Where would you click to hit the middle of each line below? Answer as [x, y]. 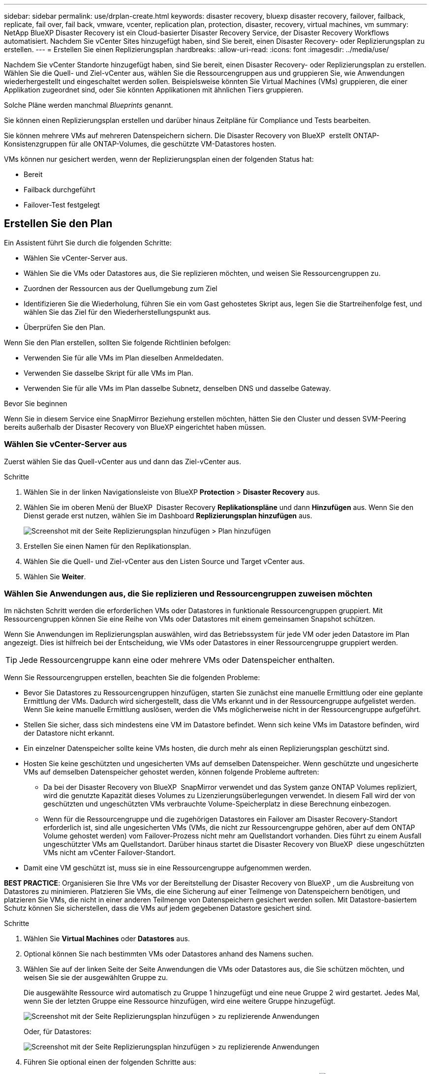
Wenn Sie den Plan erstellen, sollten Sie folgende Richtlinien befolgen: [117, 342]
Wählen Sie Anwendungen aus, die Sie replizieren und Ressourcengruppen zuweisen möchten [188, 593]
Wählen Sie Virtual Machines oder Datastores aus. [107, 939]
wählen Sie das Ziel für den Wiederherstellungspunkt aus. [117, 312]
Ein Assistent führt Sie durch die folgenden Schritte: [88, 242]
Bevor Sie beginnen [36, 403]
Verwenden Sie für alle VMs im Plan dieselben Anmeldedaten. [124, 358]
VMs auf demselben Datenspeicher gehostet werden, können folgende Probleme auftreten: [171, 772]
